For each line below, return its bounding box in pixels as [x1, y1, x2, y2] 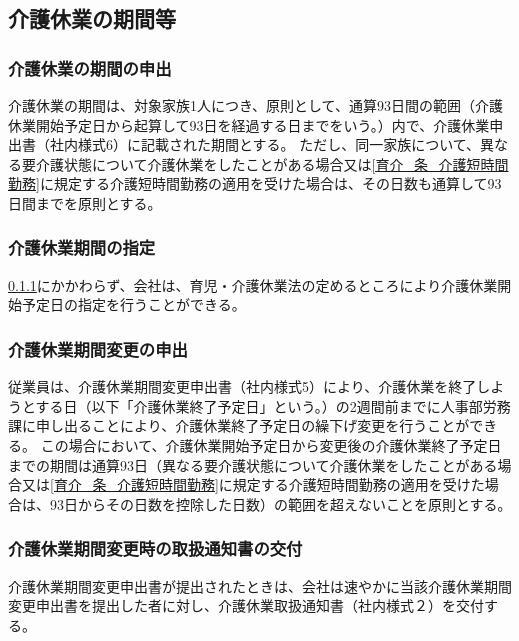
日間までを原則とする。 [8, 192, 162, 213]
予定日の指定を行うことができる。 [21, 294, 246, 315]
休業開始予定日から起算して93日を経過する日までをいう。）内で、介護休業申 [8, 114, 504, 135]
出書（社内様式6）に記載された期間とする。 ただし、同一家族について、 [8, 134, 481, 155]
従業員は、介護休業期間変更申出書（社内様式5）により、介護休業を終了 [8, 376, 477, 397]
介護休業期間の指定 [8, 235, 156, 260]
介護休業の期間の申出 [8, 55, 172, 80]
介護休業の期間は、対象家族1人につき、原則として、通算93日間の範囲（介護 [8, 95, 503, 115]
